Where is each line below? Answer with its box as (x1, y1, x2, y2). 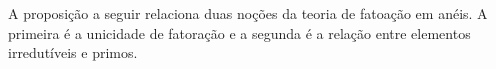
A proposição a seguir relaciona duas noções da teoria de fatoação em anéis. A (8, 3, 488, 23)
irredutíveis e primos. (8, 42, 138, 63)
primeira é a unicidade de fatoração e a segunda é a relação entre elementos (8, 22, 471, 43)
